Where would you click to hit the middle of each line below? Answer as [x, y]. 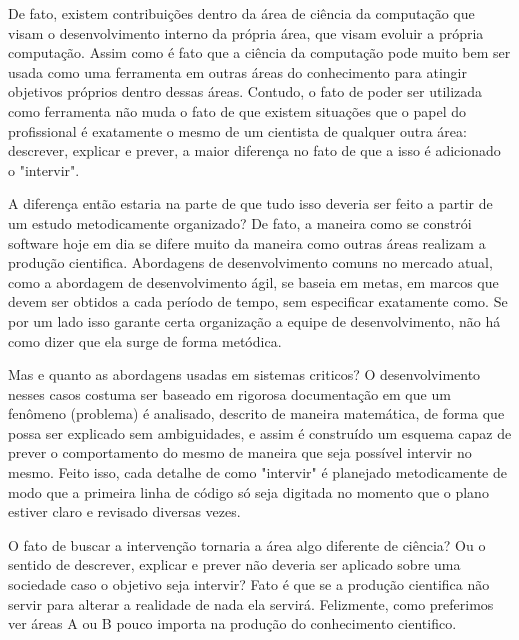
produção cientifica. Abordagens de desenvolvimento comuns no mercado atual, [250, 262]
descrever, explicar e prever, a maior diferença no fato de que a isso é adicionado [254, 150]
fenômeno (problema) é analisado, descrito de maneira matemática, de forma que [256, 413]
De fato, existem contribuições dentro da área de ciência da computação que [241, 13]
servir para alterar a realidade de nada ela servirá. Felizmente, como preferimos [251, 603]
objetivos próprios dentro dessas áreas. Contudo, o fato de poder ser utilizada [245, 91]
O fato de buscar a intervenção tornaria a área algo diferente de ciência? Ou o [247, 544]
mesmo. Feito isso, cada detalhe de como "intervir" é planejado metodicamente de [257, 472]
